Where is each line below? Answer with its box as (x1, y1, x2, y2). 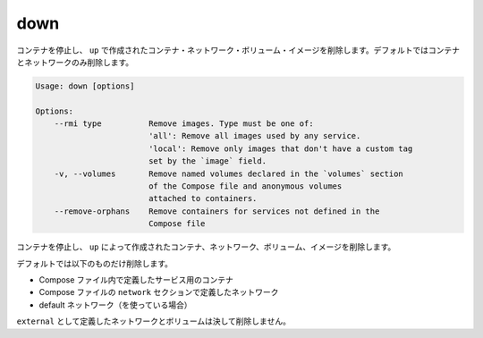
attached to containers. (148, 193, 258, 204)
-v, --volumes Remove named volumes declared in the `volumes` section (54, 168, 404, 179)
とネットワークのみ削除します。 (16, 56, 134, 67)
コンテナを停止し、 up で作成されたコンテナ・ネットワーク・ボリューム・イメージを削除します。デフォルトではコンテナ (16, 45, 461, 55)
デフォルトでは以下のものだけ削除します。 (16, 258, 174, 268)
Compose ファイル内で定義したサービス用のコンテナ (38, 274, 234, 285)
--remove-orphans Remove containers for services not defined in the (54, 206, 380, 216)
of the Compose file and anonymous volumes (148, 182, 343, 191)
